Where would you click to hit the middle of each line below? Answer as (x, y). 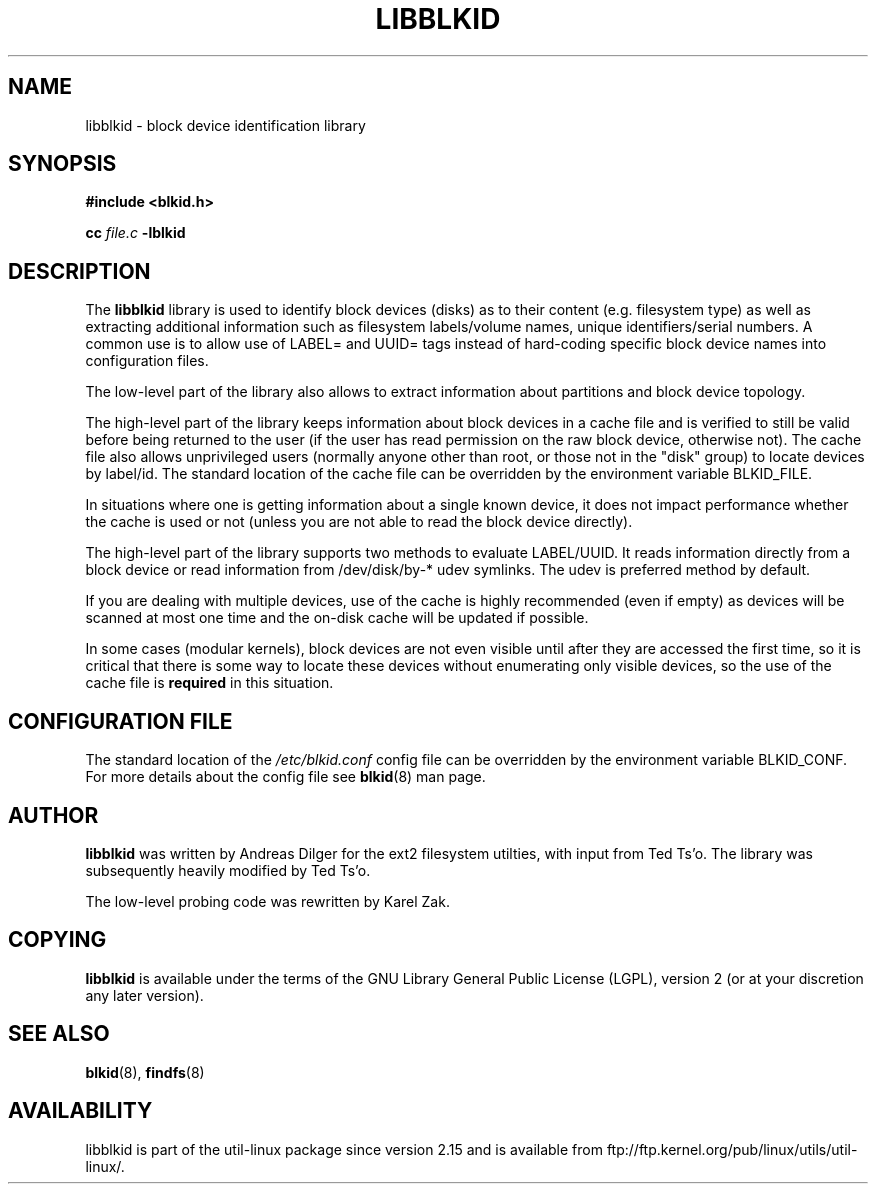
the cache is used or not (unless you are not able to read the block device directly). (359, 522)
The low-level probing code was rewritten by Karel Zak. (267, 901)
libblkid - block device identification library (225, 125)
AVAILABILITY (80, 1111)
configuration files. (147, 361)
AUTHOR (53, 815)
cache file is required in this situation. (209, 683)
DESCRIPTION (79, 271)
